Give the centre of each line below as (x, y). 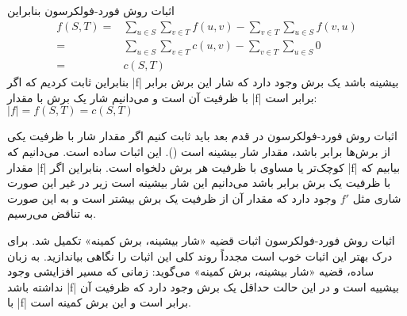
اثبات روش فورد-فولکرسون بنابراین (91, 10)
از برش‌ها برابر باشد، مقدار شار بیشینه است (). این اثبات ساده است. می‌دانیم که (199, 152)
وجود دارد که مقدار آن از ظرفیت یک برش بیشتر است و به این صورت (172, 198)
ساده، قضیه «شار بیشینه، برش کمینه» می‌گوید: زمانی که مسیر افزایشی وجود (191, 271)
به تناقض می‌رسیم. (52, 213)
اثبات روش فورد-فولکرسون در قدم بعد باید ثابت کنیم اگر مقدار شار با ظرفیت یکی (202, 136)
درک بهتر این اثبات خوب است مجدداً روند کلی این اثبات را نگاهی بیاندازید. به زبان (200, 255)
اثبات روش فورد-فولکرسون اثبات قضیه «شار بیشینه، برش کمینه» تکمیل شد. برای (201, 240)
